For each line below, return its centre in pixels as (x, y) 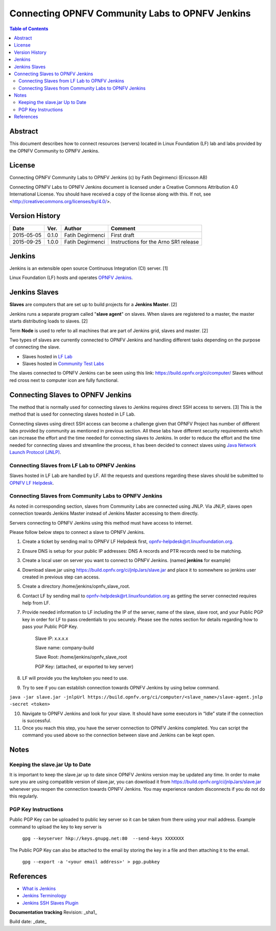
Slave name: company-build (64, 648)
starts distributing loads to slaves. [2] (49, 321)
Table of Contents (29, 29)
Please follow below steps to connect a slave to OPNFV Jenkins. (77, 532)
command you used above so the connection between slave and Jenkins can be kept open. (119, 735)
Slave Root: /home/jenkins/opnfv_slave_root (81, 657)
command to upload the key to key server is (56, 827)
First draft (123, 235)
